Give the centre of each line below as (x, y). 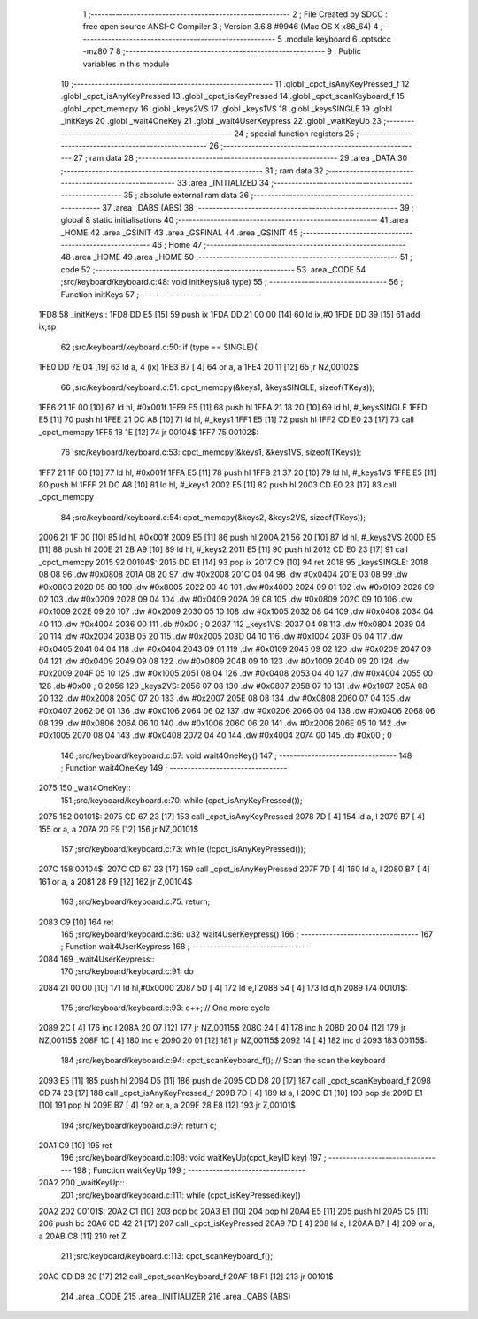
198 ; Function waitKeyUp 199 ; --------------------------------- (189, 1170)
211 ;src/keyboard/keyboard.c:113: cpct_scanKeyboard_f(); (167, 1256)
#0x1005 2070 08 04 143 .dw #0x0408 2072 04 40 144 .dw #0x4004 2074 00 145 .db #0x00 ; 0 (216, 735)
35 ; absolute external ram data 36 (186, 196)
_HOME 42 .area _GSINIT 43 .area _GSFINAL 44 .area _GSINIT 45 (179, 232)
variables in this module (126, 64)
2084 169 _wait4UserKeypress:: (96, 959)
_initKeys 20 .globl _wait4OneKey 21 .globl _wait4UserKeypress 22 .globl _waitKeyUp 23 (221, 121)
